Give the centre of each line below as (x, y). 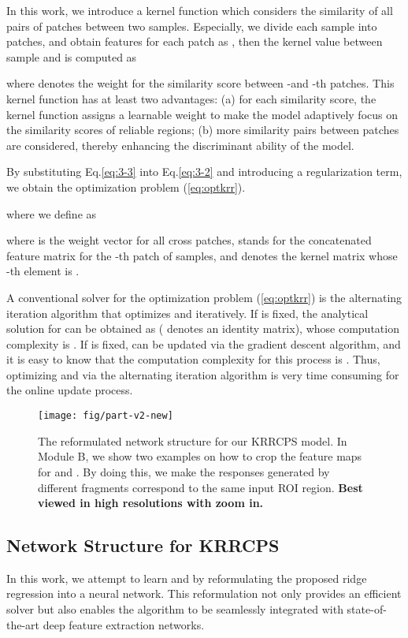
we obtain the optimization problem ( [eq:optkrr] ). (126, 187)
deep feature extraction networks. (124, 624)
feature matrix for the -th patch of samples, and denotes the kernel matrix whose (202, 255)
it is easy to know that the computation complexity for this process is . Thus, (193, 359)
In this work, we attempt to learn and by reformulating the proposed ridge (187, 578)
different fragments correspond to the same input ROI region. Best (200, 487)
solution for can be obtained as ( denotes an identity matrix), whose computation (203, 328)
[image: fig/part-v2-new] (106, 416)
